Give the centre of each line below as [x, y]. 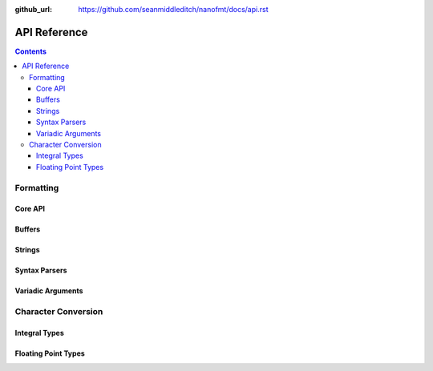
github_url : [33, 9]
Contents [31, 51]
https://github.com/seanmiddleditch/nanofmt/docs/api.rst [173, 9]
